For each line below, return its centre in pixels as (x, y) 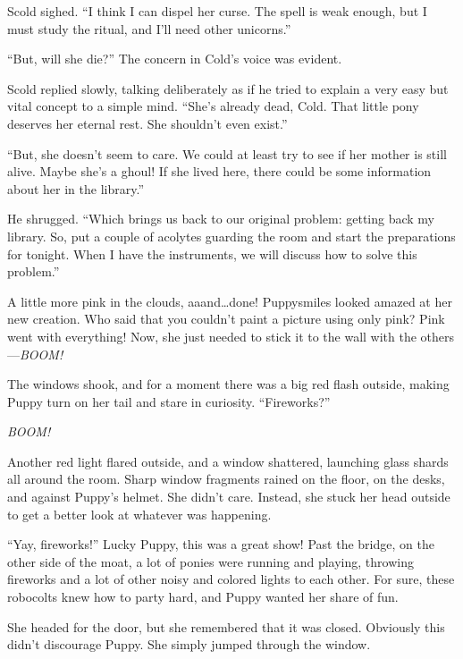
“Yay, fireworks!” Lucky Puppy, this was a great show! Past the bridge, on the (221, 544)
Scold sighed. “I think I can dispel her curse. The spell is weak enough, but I (217, 11)
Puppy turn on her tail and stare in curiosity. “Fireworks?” (169, 401)
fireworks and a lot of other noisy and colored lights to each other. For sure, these (231, 579)
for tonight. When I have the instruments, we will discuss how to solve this (212, 253)
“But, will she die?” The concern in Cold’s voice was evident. (175, 59)
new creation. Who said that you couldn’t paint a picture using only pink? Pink (226, 319)
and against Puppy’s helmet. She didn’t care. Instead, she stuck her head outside (229, 497)
